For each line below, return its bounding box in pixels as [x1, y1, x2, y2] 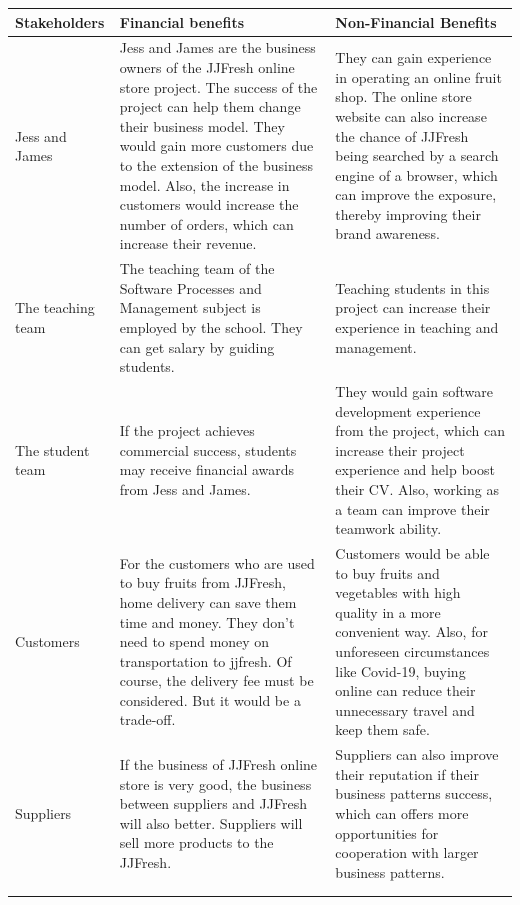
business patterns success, [335, 783, 493, 804]
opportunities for [335, 822, 439, 843]
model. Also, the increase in [119, 174, 290, 195]
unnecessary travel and [335, 699, 475, 720]
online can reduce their [335, 680, 476, 701]
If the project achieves [119, 420, 255, 441]
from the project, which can [335, 420, 505, 441]
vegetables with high [335, 582, 461, 603]
